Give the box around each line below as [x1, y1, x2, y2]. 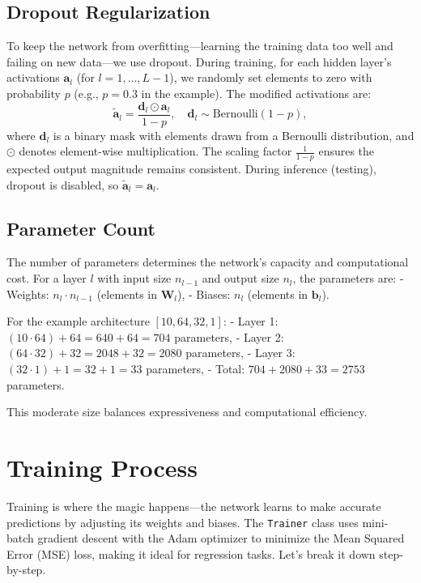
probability [6, 84, 61, 101]
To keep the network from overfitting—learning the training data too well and [6, 37, 393, 54]
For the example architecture [6, 313, 150, 330]
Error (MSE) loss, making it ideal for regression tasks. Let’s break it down [6, 545, 376, 562]
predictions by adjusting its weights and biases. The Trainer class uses [6, 513, 359, 530]
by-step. [6, 561, 46, 578]
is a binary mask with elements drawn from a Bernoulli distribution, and [53, 126, 415, 143]
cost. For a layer [6, 270, 87, 287]
